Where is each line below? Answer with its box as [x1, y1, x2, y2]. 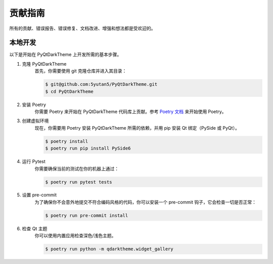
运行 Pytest [22, 159, 45, 165]
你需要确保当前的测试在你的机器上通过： [34, 166, 119, 172]
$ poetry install [45, 138, 88, 144]
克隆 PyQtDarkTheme [22, 61, 67, 67]
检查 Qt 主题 [22, 225, 48, 232]
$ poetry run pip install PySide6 [45, 145, 131, 151]
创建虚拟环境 [22, 118, 49, 124]
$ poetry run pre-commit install [45, 213, 128, 218]
